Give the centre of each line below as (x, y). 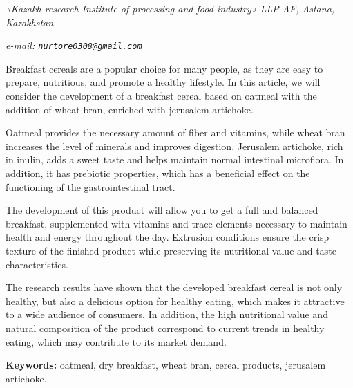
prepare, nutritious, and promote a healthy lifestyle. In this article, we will (163, 82)
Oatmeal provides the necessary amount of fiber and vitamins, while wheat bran (175, 132)
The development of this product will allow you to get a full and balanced (162, 210)
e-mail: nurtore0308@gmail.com (74, 45)
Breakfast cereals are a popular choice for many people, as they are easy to (164, 68)
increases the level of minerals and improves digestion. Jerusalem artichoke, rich (174, 146)
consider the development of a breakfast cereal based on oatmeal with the (161, 96)
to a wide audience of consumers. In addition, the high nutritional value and (167, 314)
